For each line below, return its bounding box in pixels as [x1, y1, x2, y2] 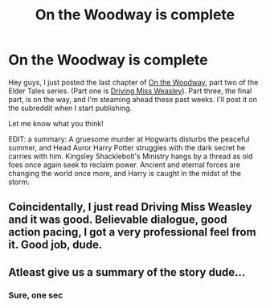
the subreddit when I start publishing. [8, 103, 133, 113]
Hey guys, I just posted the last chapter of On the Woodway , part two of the [8, 77, 259, 87]
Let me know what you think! [8, 118, 104, 128]
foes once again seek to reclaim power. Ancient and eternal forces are [8, 159, 241, 170]
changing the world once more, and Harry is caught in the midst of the [8, 168, 242, 178]
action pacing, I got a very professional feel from [8, 225, 256, 239]
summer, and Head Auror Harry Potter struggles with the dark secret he [8, 142, 246, 152]
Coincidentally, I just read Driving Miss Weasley [8, 200, 252, 214]
